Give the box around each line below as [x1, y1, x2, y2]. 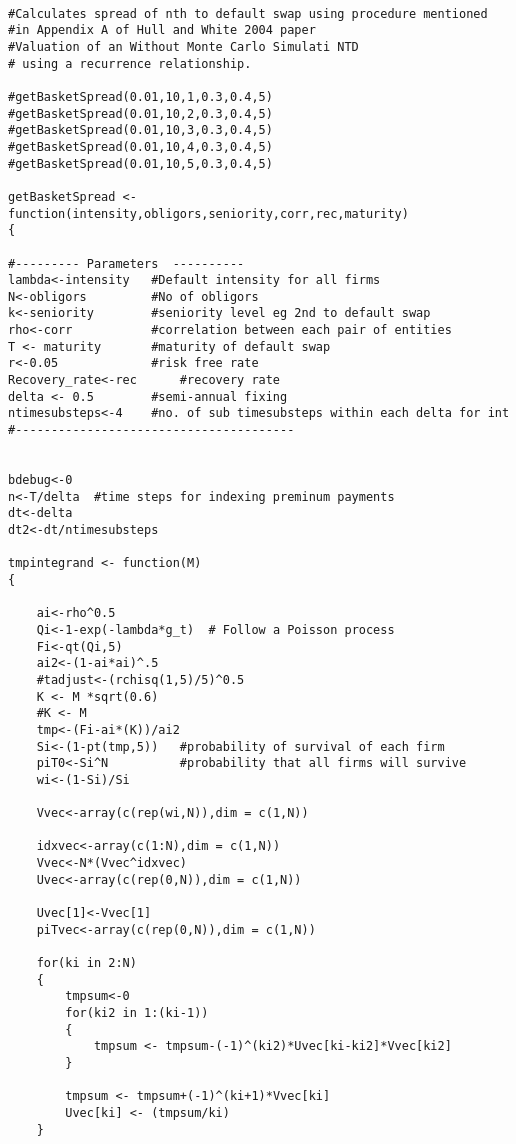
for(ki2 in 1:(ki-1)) [65, 1006, 209, 1021]
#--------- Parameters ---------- [8, 256, 245, 271]
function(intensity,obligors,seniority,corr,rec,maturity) [8, 206, 409, 221]
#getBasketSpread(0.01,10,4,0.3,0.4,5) [8, 139, 273, 154]
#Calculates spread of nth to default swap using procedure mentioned [8, 6, 488, 21]
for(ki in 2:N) [36, 956, 137, 971]
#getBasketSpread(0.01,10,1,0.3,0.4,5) [8, 89, 273, 104]
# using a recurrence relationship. [8, 56, 252, 71]
